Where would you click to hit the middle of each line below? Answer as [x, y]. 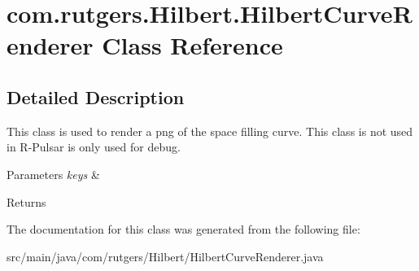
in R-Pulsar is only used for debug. [94, 147]
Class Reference [192, 45]
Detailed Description [96, 96]
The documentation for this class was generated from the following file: [183, 229]
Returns [26, 201]
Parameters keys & [53, 174]
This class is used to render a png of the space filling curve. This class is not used [210, 131]
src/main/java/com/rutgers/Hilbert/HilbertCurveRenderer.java [165, 256]
